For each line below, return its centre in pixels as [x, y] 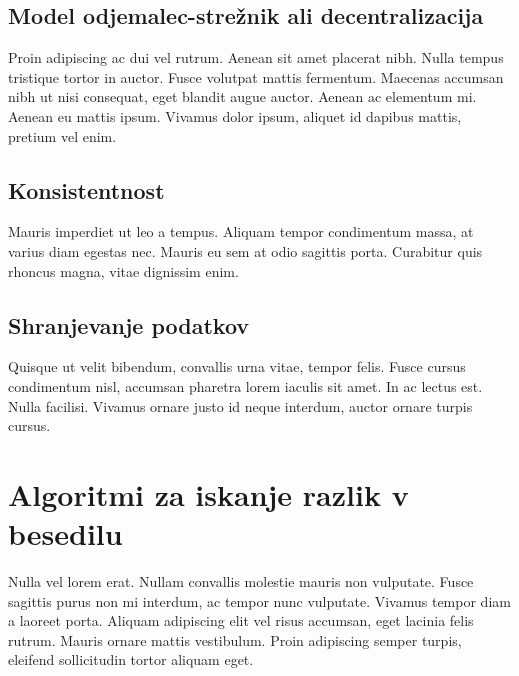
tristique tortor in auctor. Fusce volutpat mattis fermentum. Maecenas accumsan [256, 76]
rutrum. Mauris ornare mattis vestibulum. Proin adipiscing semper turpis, [235, 639]
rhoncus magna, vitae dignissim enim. [123, 270]
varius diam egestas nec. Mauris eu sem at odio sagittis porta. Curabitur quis [245, 250]
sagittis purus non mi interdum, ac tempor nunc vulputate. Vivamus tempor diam [259, 600]
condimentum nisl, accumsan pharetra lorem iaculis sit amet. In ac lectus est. [245, 385]
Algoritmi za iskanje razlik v [208, 493]
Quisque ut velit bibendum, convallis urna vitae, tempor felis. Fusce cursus [237, 366]
